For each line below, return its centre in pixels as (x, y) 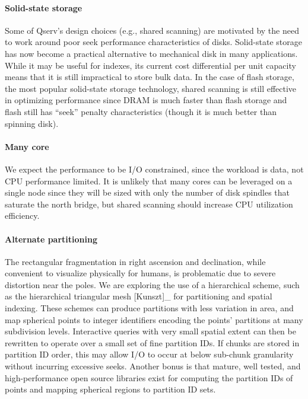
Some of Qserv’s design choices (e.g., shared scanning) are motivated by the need (152, 30)
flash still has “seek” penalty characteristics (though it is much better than (141, 111)
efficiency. (22, 216)
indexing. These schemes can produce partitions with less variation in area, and (149, 308)
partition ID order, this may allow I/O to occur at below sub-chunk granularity (149, 354)
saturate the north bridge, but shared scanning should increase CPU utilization (149, 204)
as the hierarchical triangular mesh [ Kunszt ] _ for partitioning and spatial (139, 296)
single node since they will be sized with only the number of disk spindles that (147, 192)
